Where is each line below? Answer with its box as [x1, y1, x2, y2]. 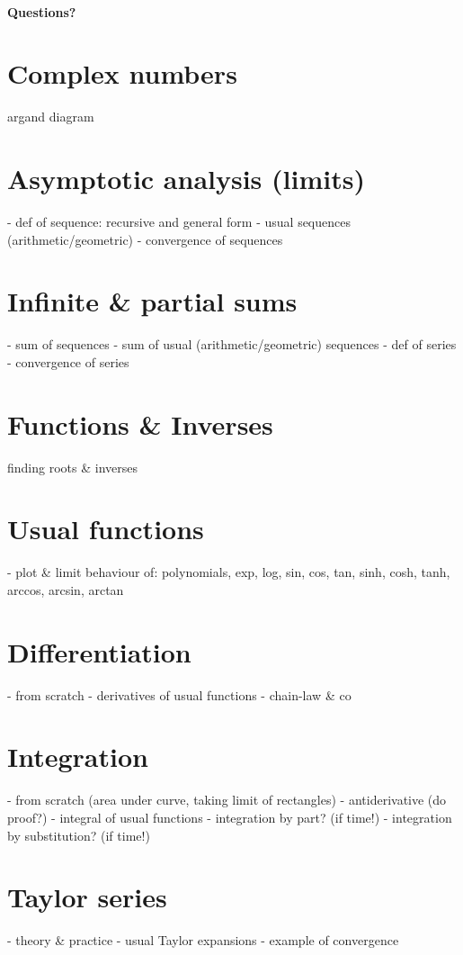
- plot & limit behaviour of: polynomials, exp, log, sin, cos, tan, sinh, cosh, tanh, [7, 563, 450, 581]
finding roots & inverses [7, 457, 138, 476]
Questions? [7, 2, 76, 21]
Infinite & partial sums [7, 283, 298, 320]
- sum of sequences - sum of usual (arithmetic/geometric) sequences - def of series [7, 335, 457, 354]
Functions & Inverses [7, 405, 273, 442]
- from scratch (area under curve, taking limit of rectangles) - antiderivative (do [7, 790, 447, 809]
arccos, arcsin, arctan [7, 580, 124, 599]
